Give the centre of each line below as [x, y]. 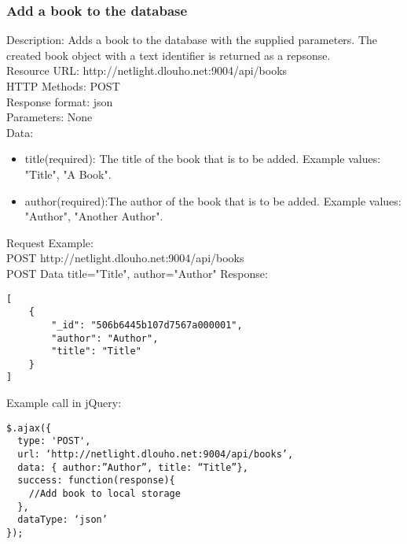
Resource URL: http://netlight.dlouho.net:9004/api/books [147, 70]
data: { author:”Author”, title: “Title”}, [133, 467]
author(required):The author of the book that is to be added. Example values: [213, 200]
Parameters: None [49, 117]
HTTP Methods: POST [63, 86]
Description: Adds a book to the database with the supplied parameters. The [192, 40]
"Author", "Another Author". [94, 216]
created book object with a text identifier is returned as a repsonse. [169, 55]
